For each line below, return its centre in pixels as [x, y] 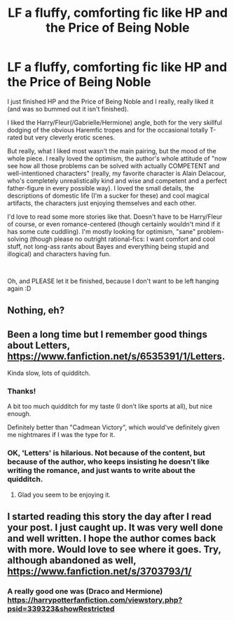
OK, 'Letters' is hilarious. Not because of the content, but [106, 453]
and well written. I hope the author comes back [112, 538]
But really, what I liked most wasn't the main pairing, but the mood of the [112, 151]
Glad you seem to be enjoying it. [64, 495]
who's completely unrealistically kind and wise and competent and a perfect [117, 181]
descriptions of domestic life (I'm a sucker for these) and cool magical [108, 195]
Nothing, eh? [36, 311]
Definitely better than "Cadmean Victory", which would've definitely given [113, 427]
